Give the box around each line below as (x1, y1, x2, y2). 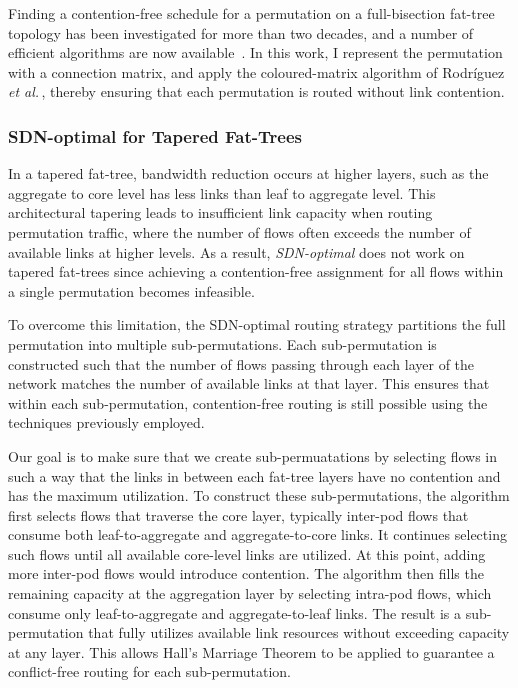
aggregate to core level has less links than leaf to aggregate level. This (8, 182, 436, 203)
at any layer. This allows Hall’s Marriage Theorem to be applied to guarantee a (8, 641, 495, 662)
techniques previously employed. (8, 412, 205, 433)
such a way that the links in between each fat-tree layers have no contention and (8, 465, 501, 486)
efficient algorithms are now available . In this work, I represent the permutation (8, 42, 503, 63)
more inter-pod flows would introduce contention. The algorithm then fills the (8, 563, 484, 584)
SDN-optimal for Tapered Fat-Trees (8, 123, 303, 148)
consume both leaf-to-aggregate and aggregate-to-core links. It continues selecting (8, 524, 507, 545)
